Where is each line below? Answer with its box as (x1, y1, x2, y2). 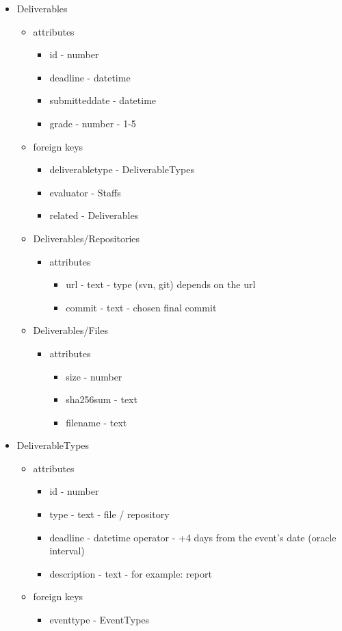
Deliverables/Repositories (33, 231, 140, 245)
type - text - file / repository (49, 507, 170, 521)
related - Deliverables (49, 208, 139, 222)
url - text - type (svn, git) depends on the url (66, 277, 256, 292)
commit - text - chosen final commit (66, 300, 217, 314)
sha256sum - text (66, 392, 137, 407)
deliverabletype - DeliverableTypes (49, 162, 194, 177)
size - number (66, 369, 122, 383)
